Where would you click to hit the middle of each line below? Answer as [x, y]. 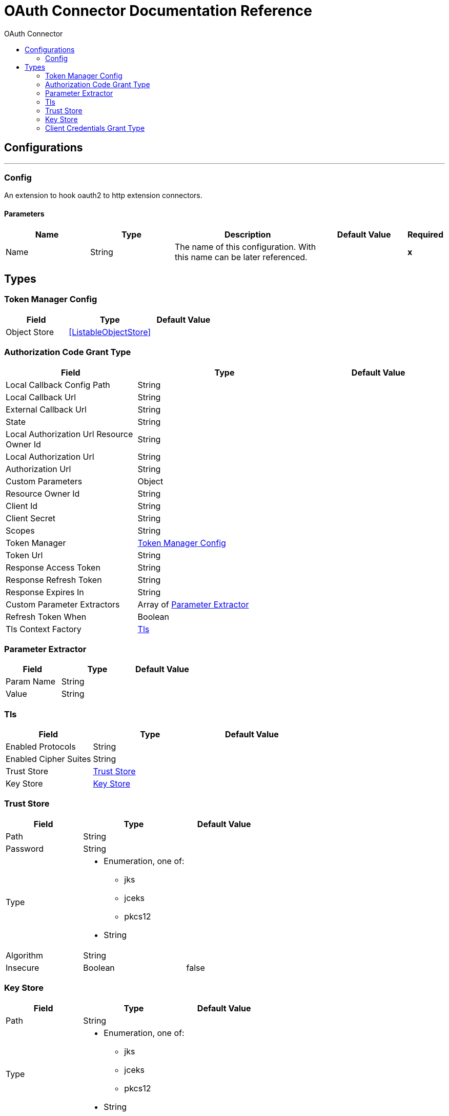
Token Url [24, 555]
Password [25, 848]
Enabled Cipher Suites [48, 759]
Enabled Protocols [41, 747]
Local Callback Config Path [58, 385]
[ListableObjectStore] [110, 332]
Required [425, 234]
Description [248, 234]
